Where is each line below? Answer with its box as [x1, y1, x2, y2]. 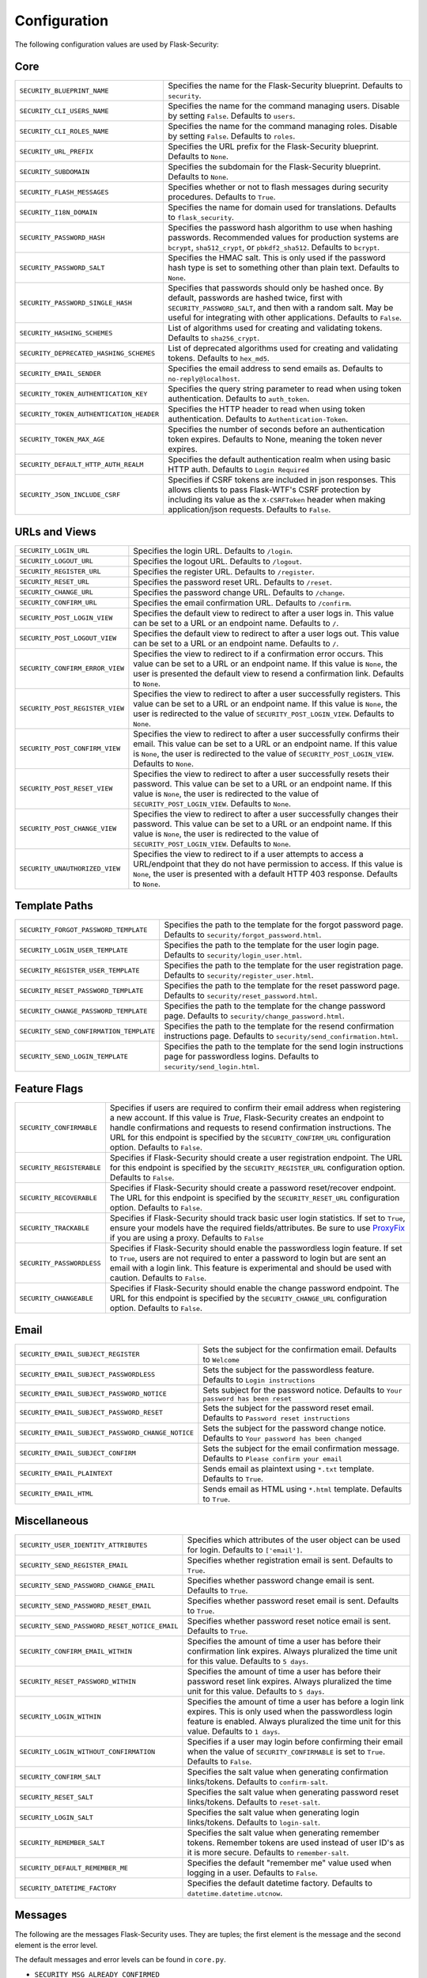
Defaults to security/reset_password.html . [164, 990, 318, 1001]
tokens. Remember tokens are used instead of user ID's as [187, 1837, 405, 1848]
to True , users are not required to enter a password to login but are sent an [109, 1252, 387, 1264]
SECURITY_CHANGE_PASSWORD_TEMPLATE [19, 1006, 148, 1015]
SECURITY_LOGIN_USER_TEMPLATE [19, 945, 128, 954]
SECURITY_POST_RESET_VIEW [19, 784, 113, 793]
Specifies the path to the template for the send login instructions [164, 1041, 403, 1052]
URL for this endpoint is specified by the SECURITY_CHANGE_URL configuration [109, 1293, 387, 1303]
